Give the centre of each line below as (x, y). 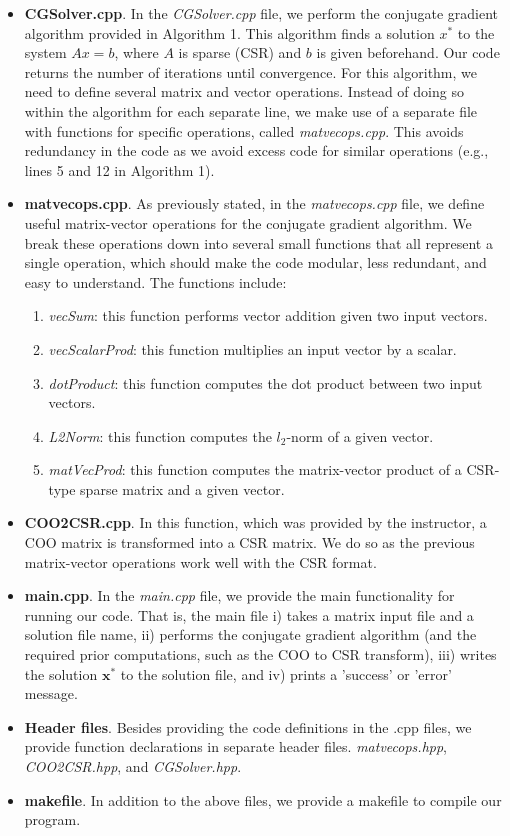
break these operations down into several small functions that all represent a (258, 242)
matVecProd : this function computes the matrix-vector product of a (255, 469)
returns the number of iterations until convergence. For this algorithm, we (251, 71)
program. (52, 819)
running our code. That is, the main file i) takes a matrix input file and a (249, 614)
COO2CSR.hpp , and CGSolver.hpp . (133, 766)
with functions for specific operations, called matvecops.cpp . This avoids (244, 130)
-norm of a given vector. (360, 435)
